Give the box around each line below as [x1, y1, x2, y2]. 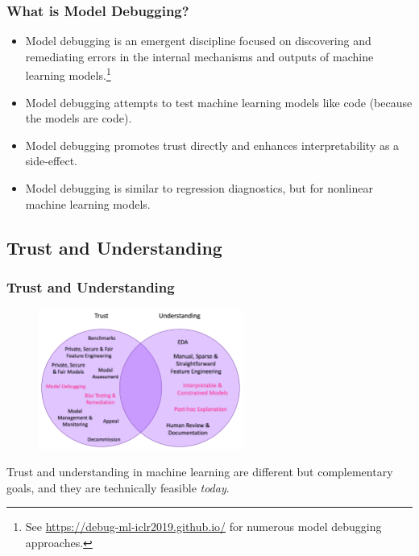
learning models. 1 [25, 64, 111, 84]
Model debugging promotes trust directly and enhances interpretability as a [25, 136, 400, 153]
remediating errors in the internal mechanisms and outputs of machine [25, 48, 374, 64]
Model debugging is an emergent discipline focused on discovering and [25, 32, 371, 49]
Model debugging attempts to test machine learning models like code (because [25, 93, 413, 110]
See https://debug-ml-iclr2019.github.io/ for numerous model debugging [25, 518, 382, 535]
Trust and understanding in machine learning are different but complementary [6, 463, 393, 480]
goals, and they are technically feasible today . [6, 479, 230, 496]
